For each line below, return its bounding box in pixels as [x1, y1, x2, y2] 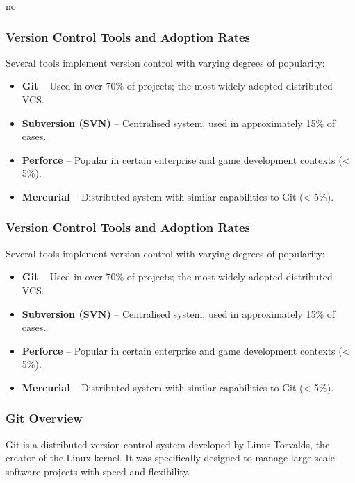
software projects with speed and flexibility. [6, 464, 190, 478]
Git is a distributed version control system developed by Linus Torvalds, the [6, 437, 330, 451]
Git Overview [6, 409, 83, 427]
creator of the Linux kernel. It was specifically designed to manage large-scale [6, 450, 335, 465]
